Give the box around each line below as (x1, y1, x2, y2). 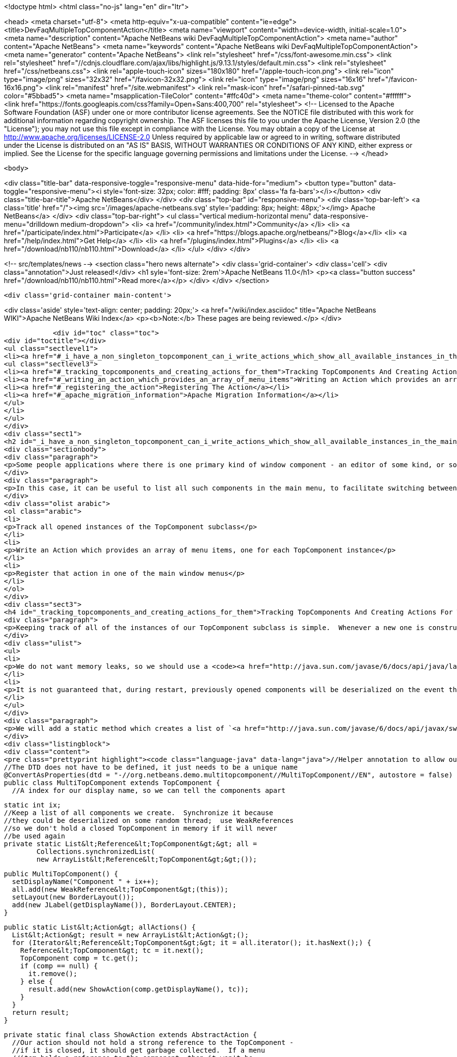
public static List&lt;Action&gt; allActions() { (4, 923, 196, 931)
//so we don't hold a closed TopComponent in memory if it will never (4, 824, 277, 832)
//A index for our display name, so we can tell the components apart (12, 787, 286, 794)
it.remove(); (28, 970, 77, 978)
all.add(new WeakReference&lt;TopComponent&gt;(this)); (12, 885, 228, 893)
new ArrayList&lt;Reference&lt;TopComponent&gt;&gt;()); (36, 855, 257, 863)
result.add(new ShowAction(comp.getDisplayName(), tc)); (28, 985, 249, 993)
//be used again (4, 832, 65, 840)
